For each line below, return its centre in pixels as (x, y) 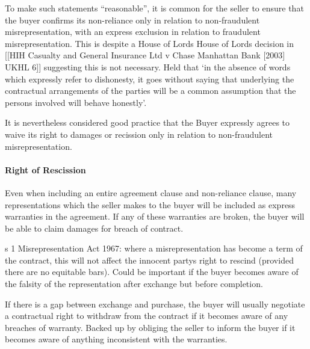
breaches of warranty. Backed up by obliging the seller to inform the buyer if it (150, 327)
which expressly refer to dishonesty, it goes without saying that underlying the (150, 79)
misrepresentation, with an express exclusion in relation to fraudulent (133, 32)
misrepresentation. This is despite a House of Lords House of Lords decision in (150, 43)
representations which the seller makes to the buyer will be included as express (150, 204)
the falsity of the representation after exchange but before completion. (134, 284)
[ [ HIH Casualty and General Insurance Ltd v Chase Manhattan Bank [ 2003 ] (145, 55)
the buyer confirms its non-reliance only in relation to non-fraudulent (132, 20)
